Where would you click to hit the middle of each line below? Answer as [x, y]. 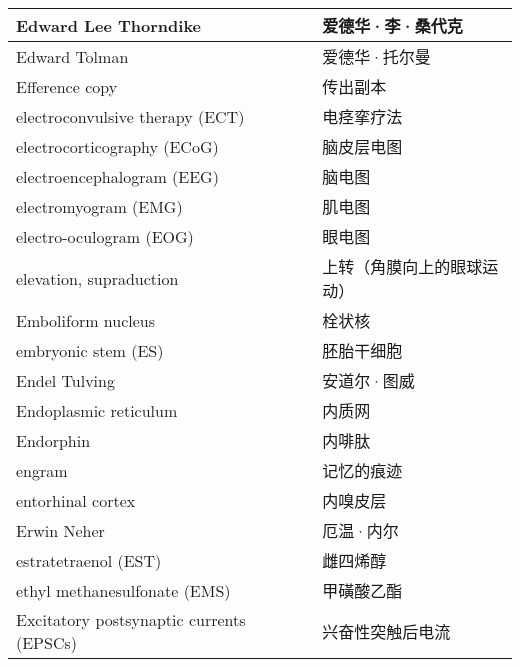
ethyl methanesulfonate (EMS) [123, 590]
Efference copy [67, 86]
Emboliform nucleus [86, 320]
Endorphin [53, 440]
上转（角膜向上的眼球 [402, 266]
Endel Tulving [65, 380]
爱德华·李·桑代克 [392, 25]
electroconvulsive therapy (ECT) [130, 116]
